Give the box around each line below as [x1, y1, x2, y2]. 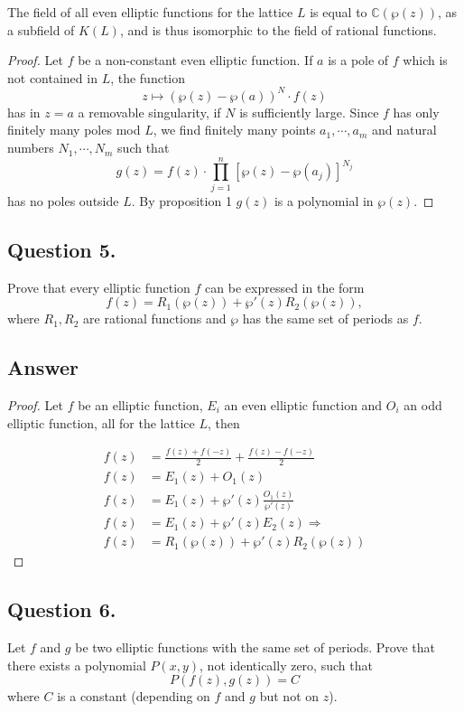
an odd [404, 395, 442, 414]
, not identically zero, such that [200, 655, 373, 674]
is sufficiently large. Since [239, 102, 379, 121]
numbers [7, 138, 54, 157]
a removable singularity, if [78, 102, 221, 121]
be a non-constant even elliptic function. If [78, 51, 313, 70]
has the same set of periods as [242, 309, 409, 328]
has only [393, 102, 440, 121]
